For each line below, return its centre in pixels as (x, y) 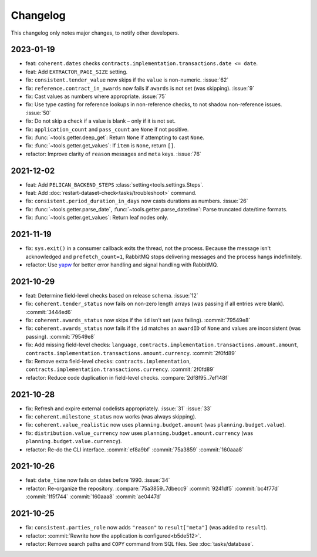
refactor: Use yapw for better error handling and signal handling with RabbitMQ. (122, 265)
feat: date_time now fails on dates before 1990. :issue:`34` (98, 480)
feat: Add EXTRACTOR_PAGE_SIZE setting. (77, 72)
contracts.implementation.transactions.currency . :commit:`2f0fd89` (120, 369)
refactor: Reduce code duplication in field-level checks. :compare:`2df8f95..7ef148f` (127, 377)
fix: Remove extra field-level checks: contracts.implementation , (108, 361)
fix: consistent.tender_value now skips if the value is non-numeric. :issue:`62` (127, 80)
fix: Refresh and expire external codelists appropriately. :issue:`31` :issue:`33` (119, 409)
